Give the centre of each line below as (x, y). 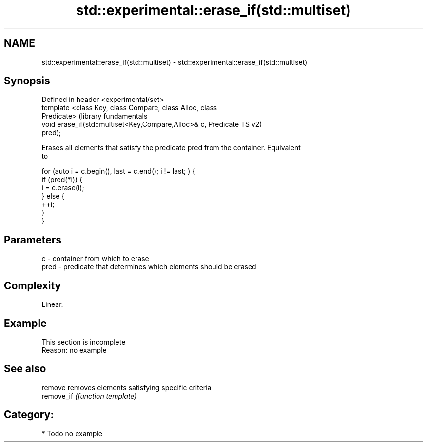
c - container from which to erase (95, 259)
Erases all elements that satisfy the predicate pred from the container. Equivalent (171, 148)
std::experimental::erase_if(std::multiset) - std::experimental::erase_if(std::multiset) (175, 62)
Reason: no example (74, 350)
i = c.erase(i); (63, 188)
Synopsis (27, 81)
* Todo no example (72, 433)
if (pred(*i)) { (62, 180)
